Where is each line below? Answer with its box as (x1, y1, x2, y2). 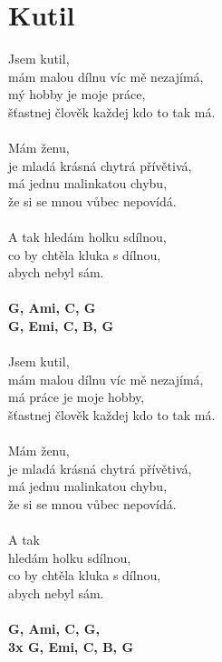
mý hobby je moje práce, (8, 85, 146, 104)
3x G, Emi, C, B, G (8, 637, 134, 656)
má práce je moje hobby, (8, 387, 145, 406)
